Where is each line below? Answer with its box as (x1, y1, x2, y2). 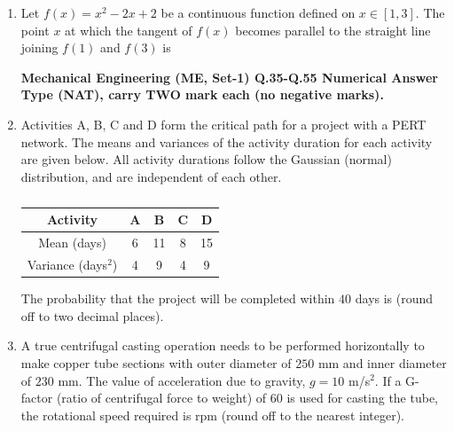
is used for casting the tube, (286, 388, 438, 407)
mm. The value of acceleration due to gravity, (58, 371, 306, 389)
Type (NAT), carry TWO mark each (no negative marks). (20, 85, 384, 104)
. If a (374, 371, 402, 389)
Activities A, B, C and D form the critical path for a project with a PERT (20, 114, 427, 133)
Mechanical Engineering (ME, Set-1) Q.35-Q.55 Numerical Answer (20, 67, 438, 86)
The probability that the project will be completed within (20, 289, 335, 308)
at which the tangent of (65, 20, 192, 39)
